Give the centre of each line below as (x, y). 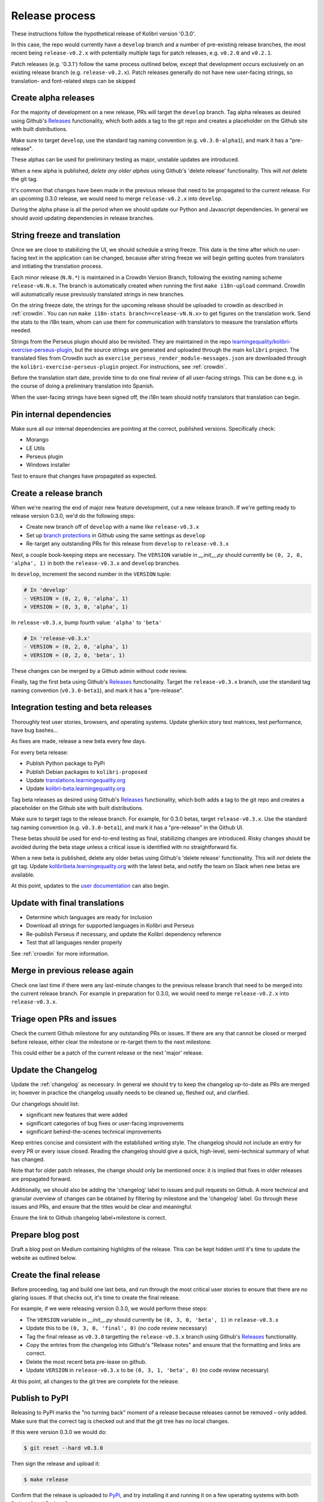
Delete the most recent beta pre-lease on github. (86, 1361)
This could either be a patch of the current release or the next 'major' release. (107, 1053)
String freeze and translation (66, 235)
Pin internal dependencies (61, 414)
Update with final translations (67, 903)
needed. (21, 330)
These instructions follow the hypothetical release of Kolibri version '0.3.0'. (103, 34)
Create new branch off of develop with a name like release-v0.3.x (112, 527)
